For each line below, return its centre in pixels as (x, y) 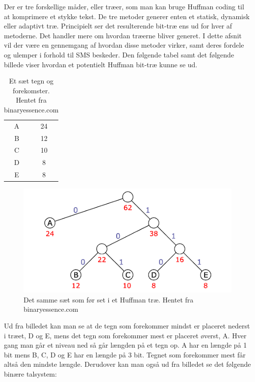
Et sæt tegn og (31, 81)
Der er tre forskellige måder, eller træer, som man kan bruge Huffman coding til (124, 6)
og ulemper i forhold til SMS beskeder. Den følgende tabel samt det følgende (119, 54)
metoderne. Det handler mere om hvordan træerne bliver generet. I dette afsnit (123, 35)
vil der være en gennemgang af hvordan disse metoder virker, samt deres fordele (124, 45)
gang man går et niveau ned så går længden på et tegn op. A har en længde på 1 (126, 345)
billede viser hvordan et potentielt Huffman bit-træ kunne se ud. (101, 64)
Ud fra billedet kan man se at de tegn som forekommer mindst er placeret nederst (127, 326)
